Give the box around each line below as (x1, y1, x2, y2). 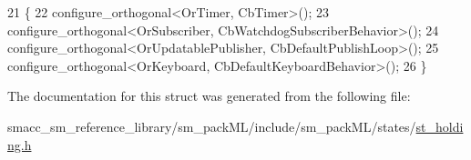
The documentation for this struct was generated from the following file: (7, 86, 411, 105)
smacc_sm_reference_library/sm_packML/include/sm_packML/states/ (7, 116, 416, 135)
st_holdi (415, 116, 464, 135)
